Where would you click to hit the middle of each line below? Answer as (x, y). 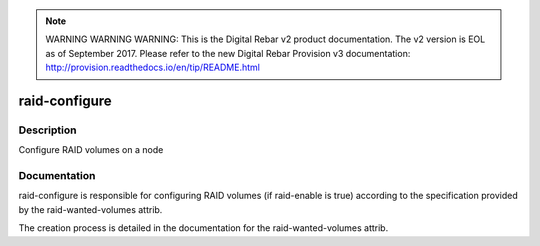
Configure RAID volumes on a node (91, 150)
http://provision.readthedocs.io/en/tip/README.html (152, 67)
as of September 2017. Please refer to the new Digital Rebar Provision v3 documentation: (228, 53)
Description (47, 130)
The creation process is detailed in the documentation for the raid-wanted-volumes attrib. (203, 228)
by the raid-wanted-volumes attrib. (90, 209)
